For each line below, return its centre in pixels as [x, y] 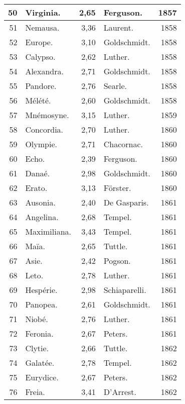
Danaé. [38, 173]
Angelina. [42, 217]
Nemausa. [42, 27]
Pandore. [41, 86]
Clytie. [37, 348]
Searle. [115, 86]
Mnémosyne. [47, 115]
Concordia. [44, 129]
